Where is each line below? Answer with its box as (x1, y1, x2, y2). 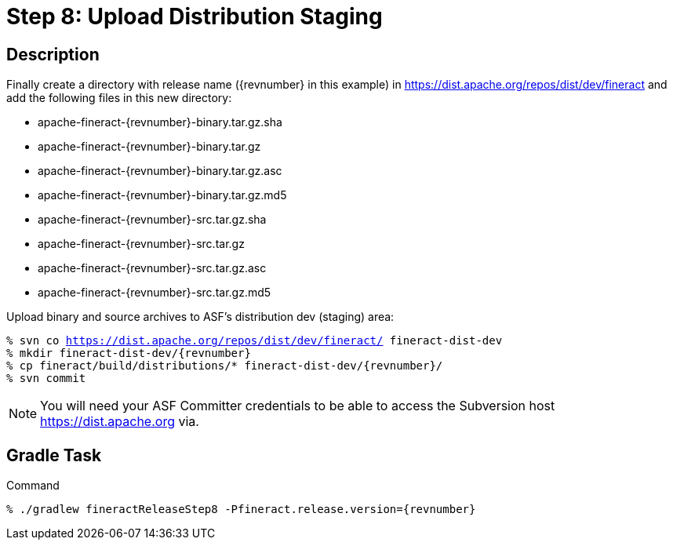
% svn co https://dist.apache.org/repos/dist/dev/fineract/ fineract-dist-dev (6, 334, 503, 348)
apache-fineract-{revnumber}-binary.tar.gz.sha (38, 115, 282, 129)
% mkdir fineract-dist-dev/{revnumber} (6, 347, 251, 360)
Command (6, 479, 60, 493)
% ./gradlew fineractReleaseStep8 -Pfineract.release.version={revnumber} (6, 503, 476, 516)
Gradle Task (6, 445, 102, 465)
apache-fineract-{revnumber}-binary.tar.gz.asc (38, 164, 282, 178)
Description (6, 44, 100, 64)
